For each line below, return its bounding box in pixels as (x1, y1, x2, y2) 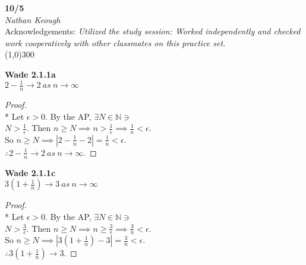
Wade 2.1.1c (5, 166, 56, 178)
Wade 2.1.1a (5, 68, 56, 80)
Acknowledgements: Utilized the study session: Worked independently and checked (5, 25, 301, 37)
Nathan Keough (5, 13, 61, 25)
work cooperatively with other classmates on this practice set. (5, 36, 226, 49)
